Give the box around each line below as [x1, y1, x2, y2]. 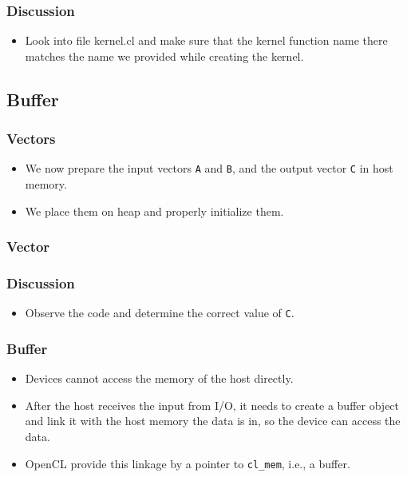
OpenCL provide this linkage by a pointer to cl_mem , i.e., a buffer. [25, 455, 350, 471]
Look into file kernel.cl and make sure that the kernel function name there [25, 32, 388, 49]
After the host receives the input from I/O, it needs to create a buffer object [25, 396, 400, 413]
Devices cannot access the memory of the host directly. [25, 370, 294, 387]
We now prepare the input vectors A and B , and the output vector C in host [25, 160, 393, 177]
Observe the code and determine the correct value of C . [25, 304, 294, 321]
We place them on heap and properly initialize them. [25, 202, 284, 219]
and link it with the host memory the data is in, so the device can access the [25, 412, 401, 429]
